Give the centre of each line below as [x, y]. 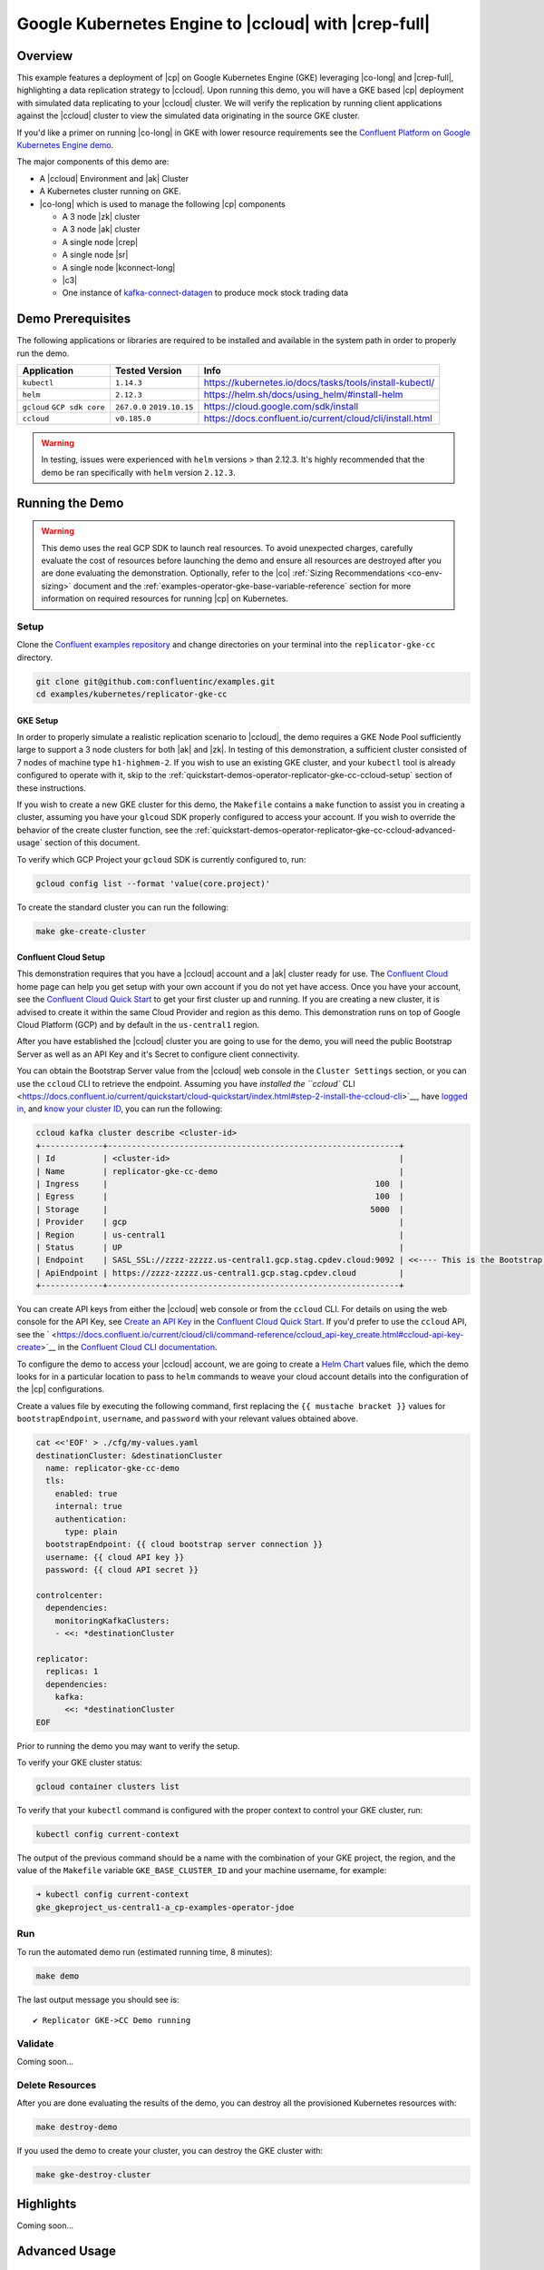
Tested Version [148, 370]
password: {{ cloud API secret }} [122, 1570]
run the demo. [43, 353]
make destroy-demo [77, 2127]
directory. [35, 657]
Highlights [47, 2203]
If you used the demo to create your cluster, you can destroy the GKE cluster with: [170, 2151]
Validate [35, 2043]
